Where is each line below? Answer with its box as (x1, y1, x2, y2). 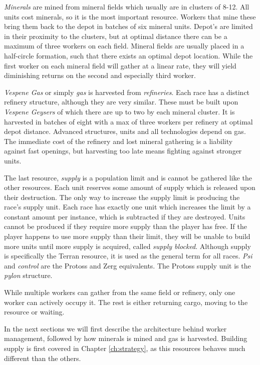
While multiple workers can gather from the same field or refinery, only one (4, 287, 235, 297)
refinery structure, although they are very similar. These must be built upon (4, 96, 238, 107)
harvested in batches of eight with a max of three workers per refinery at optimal (4, 116, 253, 126)
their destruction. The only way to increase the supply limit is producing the (4, 191, 240, 202)
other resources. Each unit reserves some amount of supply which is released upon (4, 182, 255, 192)
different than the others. (4, 352, 81, 363)
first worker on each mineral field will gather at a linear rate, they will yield (4, 60, 236, 70)
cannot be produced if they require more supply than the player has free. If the (4, 221, 247, 231)
